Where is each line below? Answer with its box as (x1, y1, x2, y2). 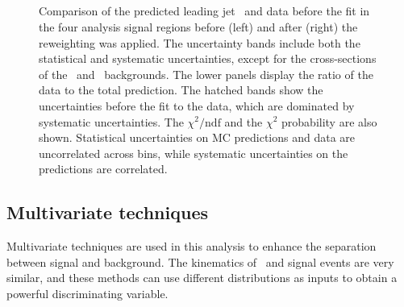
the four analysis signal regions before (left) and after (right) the (39, 18, 358, 35)
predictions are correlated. (39, 160, 168, 177)
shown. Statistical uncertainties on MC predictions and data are (39, 129, 356, 146)
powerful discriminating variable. (6, 284, 169, 301)
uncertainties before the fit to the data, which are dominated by (39, 97, 355, 114)
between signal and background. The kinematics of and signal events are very (6, 253, 394, 270)
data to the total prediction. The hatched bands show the (39, 81, 323, 98)
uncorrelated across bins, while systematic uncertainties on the (39, 144, 348, 161)
